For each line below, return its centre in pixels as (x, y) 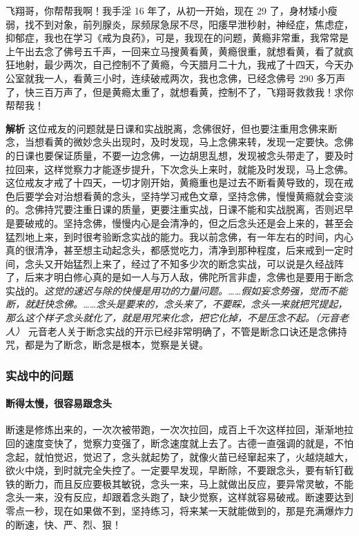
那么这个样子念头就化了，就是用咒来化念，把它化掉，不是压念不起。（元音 (172, 318)
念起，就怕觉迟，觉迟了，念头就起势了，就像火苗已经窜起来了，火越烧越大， (179, 456)
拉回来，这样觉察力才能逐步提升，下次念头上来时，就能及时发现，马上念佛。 (179, 169)
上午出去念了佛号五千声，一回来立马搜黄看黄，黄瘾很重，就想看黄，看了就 (175, 51)
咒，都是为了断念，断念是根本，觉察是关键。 (107, 345)
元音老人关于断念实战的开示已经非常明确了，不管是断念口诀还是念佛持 (187, 331)
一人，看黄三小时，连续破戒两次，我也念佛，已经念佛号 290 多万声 (195, 78)
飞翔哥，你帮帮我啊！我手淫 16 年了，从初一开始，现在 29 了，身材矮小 (167, 10)
